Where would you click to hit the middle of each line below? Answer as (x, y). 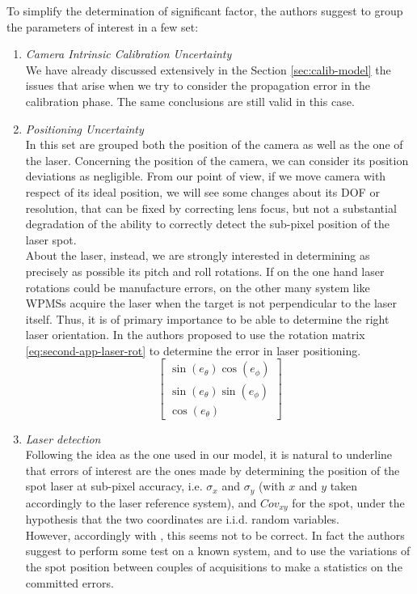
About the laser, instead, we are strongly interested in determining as (198, 255)
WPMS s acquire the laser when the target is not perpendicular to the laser (211, 303)
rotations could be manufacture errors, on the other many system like (198, 287)
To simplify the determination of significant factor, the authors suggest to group (205, 11)
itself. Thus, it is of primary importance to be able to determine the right (207, 318)
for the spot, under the (348, 502)
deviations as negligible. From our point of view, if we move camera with (206, 176)
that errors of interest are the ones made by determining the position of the (213, 470)
